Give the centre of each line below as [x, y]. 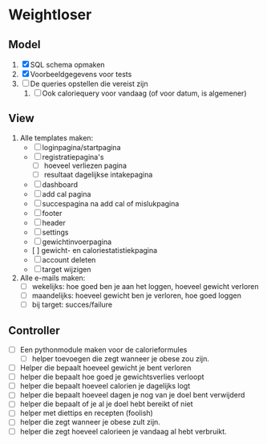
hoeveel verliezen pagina [85, 165]
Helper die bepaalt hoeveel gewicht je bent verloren [105, 368]
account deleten [69, 259]
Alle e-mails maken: [53, 278]
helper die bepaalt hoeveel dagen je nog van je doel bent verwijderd [132, 395]
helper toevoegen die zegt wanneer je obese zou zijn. [121, 358]
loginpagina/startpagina [81, 147]
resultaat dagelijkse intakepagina [98, 174]
